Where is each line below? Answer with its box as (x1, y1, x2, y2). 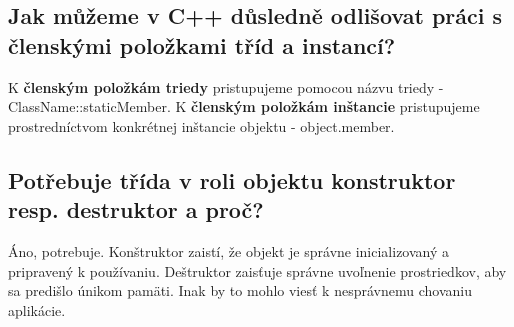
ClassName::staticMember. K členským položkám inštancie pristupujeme (8, 96, 480, 117)
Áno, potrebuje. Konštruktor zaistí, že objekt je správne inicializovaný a (8, 240, 450, 261)
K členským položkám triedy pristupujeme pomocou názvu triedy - (8, 76, 444, 97)
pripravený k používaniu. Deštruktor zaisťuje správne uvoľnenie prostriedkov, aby (8, 260, 507, 281)
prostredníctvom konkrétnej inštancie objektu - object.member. (8, 115, 395, 136)
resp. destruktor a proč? (8, 194, 264, 225)
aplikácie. (8, 299, 66, 320)
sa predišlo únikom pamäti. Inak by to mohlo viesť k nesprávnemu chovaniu (8, 280, 472, 301)
